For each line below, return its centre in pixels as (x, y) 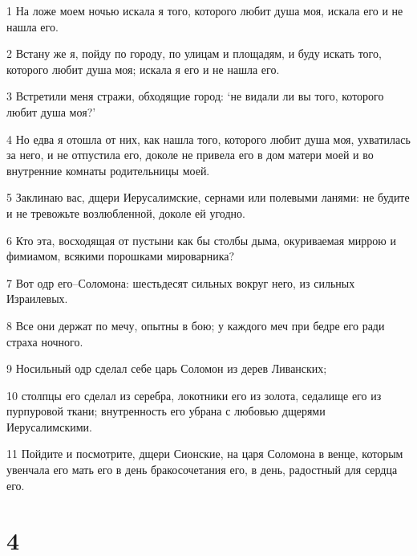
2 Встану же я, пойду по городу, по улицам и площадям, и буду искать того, (194, 53)
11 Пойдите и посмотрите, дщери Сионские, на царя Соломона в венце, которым (205, 454)
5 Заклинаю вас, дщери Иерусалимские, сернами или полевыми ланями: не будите (208, 197)
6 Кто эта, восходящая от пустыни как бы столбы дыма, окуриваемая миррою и (201, 240)
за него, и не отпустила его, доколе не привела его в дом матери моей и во (190, 155)
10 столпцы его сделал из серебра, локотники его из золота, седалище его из (194, 395)
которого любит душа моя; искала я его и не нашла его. (143, 69)
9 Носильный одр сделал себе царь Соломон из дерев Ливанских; (167, 368)
